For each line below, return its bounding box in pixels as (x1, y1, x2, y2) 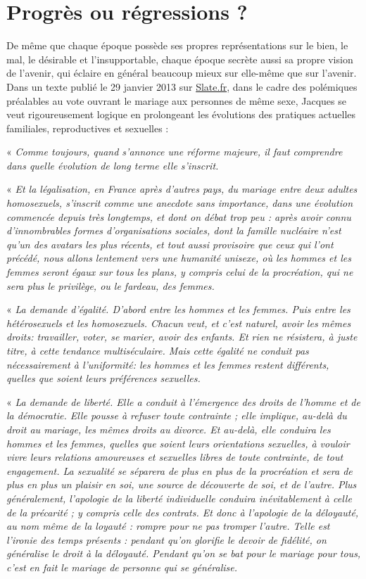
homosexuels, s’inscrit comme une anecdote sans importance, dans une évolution (6, 196, 353, 210)
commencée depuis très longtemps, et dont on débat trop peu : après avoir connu (6, 209, 351, 224)
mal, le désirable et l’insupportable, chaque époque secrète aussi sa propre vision (6, 51, 353, 66)
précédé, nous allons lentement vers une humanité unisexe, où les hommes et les (6, 250, 351, 265)
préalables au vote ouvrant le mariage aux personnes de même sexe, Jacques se (6, 93, 346, 108)
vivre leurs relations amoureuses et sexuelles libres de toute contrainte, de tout (6, 450, 343, 464)
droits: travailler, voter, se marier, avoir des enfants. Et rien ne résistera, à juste (6, 329, 358, 344)
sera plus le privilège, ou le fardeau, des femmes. (6, 278, 215, 293)
